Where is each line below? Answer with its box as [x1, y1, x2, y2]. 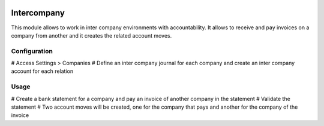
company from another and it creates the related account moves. [11, 32, 172, 39]
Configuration [11, 47, 53, 55]
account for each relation [11, 67, 74, 75]
